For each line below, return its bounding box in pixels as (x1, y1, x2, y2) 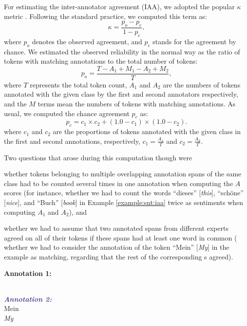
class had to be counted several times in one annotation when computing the (4, 178, 233, 188)
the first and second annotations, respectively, (4, 136, 141, 146)
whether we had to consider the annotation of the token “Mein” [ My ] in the (4, 242, 229, 252)
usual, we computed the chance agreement (4, 108, 130, 118)
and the (4, 99, 27, 109)
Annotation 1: (4, 268, 52, 278)
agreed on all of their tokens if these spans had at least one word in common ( (4, 232, 237, 242)
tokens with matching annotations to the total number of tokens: (4, 56, 198, 66)
